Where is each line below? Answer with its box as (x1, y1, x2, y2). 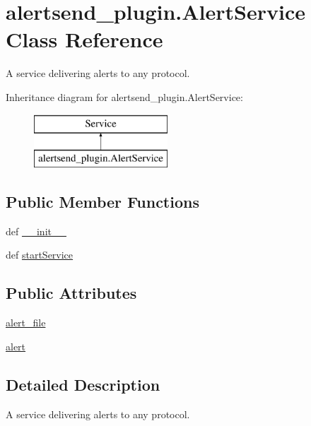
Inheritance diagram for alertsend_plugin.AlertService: (6, 89, 243, 104)
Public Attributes (6, 282, 137, 304)
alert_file (6, 315, 46, 330)
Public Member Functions (6, 191, 199, 213)
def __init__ (6, 223, 66, 238)
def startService (6, 247, 74, 262)
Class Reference (6, 25, 163, 54)
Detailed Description (6, 373, 160, 395)
